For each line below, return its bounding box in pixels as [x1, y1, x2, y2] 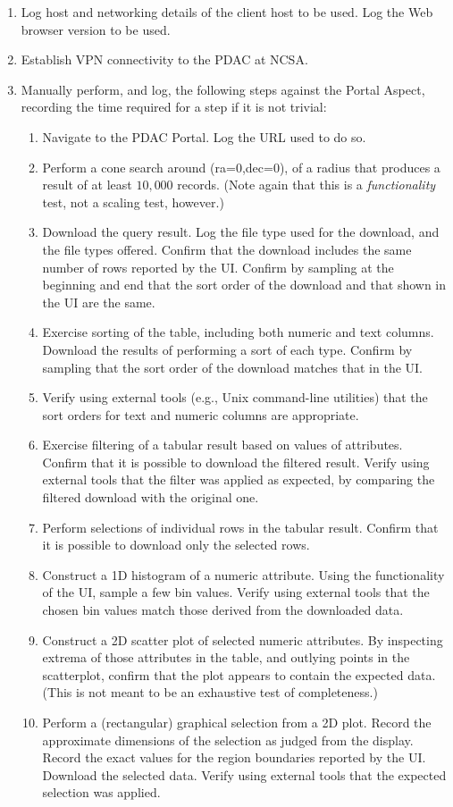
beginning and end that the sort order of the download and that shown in [42, 275, 447, 294]
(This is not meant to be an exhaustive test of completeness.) [42, 683, 378, 702]
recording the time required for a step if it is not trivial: [21, 97, 327, 116]
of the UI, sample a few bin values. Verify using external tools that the [42, 583, 430, 601]
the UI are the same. [42, 292, 155, 311]
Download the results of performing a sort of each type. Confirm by [42, 340, 413, 358]
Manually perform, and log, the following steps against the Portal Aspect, [21, 80, 425, 98]
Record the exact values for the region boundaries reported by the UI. [42, 748, 426, 767]
